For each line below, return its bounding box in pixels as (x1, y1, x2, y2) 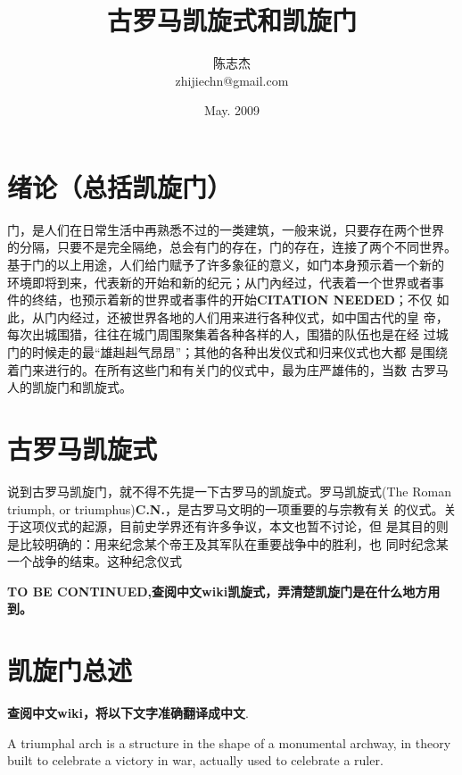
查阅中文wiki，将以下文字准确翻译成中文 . (7, 704, 249, 722)
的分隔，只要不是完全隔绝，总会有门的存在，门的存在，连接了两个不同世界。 (7, 237, 457, 256)
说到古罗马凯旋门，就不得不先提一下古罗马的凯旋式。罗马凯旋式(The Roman (7, 481, 451, 500)
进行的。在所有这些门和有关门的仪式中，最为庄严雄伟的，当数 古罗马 (44, 360, 449, 379)
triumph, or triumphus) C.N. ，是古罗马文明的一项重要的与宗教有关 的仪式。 (7, 499, 444, 518)
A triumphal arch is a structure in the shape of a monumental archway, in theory (7, 733, 451, 752)
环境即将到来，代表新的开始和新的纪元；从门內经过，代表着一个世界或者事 (7, 272, 444, 291)
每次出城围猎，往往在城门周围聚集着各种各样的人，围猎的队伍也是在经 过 (7, 325, 436, 344)
